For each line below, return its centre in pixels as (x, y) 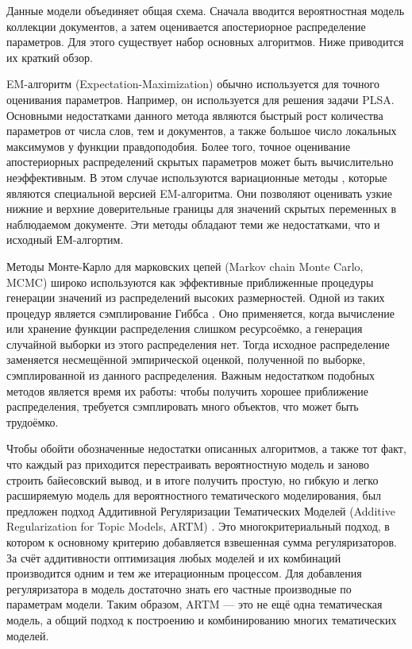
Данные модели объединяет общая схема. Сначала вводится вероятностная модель (206, 10)
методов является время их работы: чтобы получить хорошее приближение (187, 390)
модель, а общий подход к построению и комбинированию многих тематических (202, 619)
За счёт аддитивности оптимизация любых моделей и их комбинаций (174, 557)
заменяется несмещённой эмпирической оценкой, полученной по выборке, (186, 359)
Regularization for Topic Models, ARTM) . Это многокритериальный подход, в (198, 526)
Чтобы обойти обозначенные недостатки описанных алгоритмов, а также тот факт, (206, 448)
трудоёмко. (33, 421)
